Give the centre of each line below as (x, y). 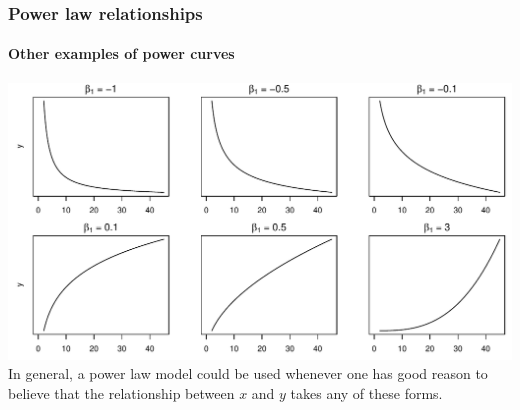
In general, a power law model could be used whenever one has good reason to (248, 373)
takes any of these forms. (366, 392)
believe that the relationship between (121, 392)
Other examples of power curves (121, 53)
